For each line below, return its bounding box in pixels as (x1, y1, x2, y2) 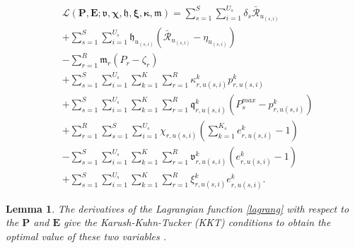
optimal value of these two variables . (6, 228, 167, 243)
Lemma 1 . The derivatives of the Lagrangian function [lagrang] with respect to (6, 201, 349, 215)
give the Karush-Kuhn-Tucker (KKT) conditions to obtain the (64, 215, 331, 230)
